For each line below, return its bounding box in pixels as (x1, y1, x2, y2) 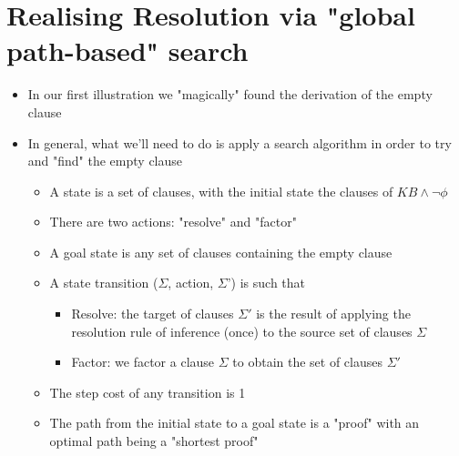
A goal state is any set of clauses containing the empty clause (49, 242, 393, 261)
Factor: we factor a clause (71, 352, 215, 371)
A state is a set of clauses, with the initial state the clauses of (49, 181, 393, 200)
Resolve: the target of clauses (71, 304, 234, 323)
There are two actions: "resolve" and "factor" (49, 212, 297, 231)
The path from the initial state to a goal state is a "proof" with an (49, 413, 420, 432)
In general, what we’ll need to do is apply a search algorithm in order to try (27, 133, 452, 152)
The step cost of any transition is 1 (49, 382, 246, 401)
